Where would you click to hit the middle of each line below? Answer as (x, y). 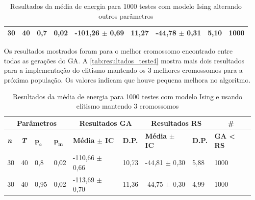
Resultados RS (177, 123)
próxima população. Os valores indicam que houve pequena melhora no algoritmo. (127, 80)
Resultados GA (106, 123)
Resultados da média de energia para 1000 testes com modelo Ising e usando (127, 96)
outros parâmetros (126, 15)
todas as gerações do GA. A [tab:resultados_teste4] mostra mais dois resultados (124, 60)
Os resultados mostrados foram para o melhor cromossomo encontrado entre (118, 51)
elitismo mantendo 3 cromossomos (127, 106)
